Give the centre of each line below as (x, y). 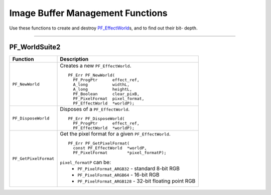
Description (74, 59)
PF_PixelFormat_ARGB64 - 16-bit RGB (118, 175)
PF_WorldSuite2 (35, 47)
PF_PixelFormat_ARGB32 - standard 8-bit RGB (129, 168)
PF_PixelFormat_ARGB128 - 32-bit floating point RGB (137, 181)
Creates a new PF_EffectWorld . (96, 66)
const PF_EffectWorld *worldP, (110, 148)
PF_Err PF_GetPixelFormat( (99, 143)
